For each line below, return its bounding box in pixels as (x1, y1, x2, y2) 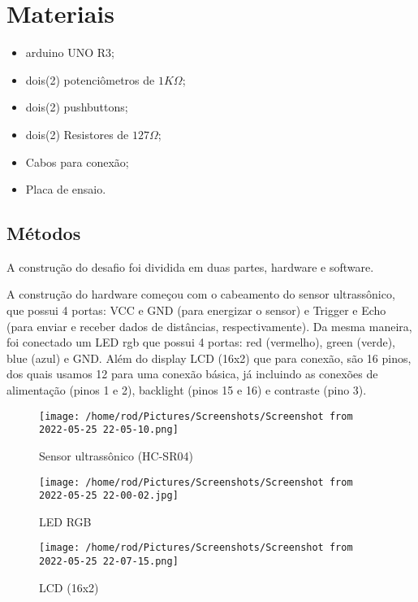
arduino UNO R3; (25, 44, 114, 61)
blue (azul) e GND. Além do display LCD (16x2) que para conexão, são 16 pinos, (6, 349, 412, 366)
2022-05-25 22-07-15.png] (39, 556, 179, 568)
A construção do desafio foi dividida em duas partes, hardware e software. (6, 258, 374, 275)
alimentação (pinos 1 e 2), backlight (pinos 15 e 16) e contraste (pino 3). (6, 382, 367, 399)
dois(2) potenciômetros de (25, 71, 155, 88)
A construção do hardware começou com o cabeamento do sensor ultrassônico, (6, 286, 395, 303)
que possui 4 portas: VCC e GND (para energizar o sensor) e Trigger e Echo (6, 302, 386, 319)
